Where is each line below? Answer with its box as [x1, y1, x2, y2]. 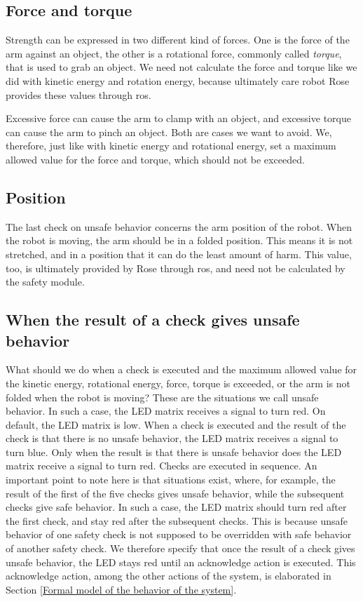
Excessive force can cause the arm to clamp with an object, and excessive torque [6, 111, 351, 126]
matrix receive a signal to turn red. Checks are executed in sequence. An [6, 458, 317, 473]
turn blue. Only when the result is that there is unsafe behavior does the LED [6, 444, 342, 459]
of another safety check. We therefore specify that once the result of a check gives [6, 541, 355, 556]
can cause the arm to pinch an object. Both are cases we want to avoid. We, [6, 124, 332, 139]
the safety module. [6, 274, 85, 289]
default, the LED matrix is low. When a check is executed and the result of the [6, 417, 346, 432]
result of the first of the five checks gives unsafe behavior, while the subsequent [6, 486, 345, 500]
